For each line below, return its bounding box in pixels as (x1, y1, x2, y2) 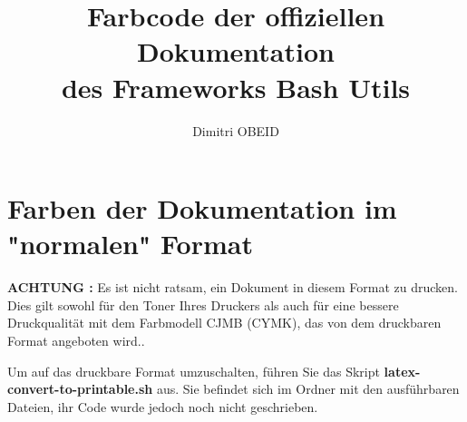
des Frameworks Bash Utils (61, 68, 411, 105)
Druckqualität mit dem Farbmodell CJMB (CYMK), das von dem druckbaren (7, 313, 442, 332)
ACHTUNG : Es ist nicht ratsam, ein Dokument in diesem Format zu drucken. (7, 278, 458, 297)
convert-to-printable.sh (7, 379, 153, 398)
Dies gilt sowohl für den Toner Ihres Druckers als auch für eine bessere (7, 295, 399, 314)
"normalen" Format (7, 225, 253, 262)
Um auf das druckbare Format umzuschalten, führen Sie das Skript (7, 361, 380, 380)
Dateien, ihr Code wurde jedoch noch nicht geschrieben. (7, 397, 318, 416)
